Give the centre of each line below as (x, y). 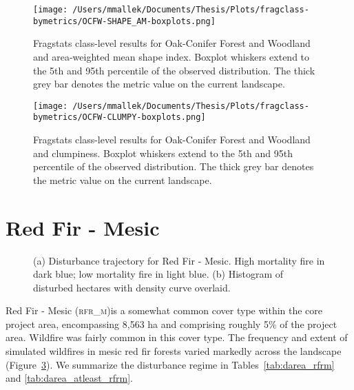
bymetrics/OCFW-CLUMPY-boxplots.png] (119, 117)
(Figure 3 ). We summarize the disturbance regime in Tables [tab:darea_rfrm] (170, 364)
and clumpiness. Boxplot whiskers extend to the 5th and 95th (163, 153)
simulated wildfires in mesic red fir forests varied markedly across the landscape (174, 351)
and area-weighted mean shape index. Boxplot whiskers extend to (171, 56)
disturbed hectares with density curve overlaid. (132, 287)
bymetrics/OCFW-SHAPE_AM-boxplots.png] (124, 21)
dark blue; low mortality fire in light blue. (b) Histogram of (158, 274)
